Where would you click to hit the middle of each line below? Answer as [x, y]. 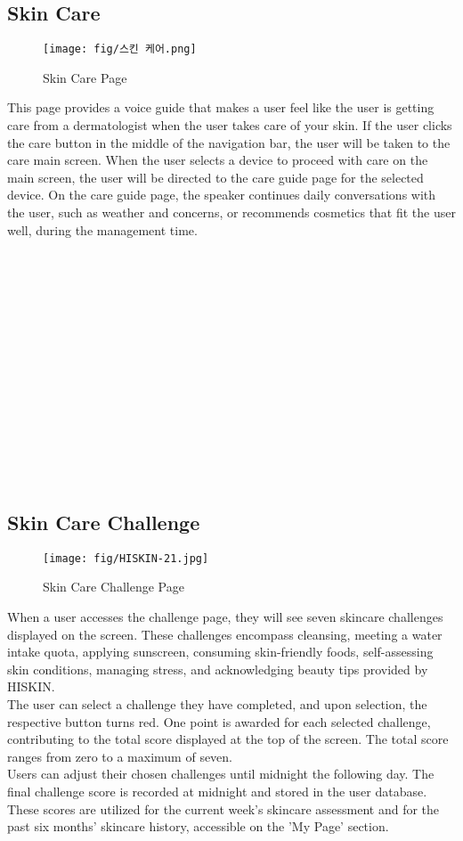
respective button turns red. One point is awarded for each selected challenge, [219, 721]
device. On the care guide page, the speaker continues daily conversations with [222, 195]
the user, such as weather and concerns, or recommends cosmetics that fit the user [231, 212]
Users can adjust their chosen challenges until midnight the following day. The [221, 774]
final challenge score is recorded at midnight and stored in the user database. [217, 791]
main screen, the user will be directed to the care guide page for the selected [215, 177]
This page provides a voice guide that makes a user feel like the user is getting [221, 107]
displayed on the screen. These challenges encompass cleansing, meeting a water [225, 634]
